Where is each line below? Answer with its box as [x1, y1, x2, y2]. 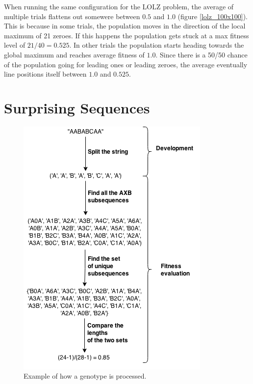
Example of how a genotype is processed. [24, 371, 147, 381]
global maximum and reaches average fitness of [4, 49, 145, 59]
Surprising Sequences [4, 97, 150, 117]
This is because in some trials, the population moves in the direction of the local [4, 21, 246, 31]
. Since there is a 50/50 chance [155, 49, 248, 59]
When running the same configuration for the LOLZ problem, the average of [4, 1, 234, 11]
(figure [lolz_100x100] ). [177, 11, 248, 21]
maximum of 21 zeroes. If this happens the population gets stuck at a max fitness [4, 30, 249, 40]
